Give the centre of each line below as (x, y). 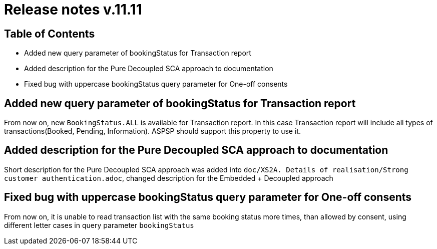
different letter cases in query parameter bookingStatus (99, 225)
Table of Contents (50, 34)
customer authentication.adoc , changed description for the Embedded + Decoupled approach (169, 178)
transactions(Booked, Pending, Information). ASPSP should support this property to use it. (152, 131)
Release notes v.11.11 (73, 10)
